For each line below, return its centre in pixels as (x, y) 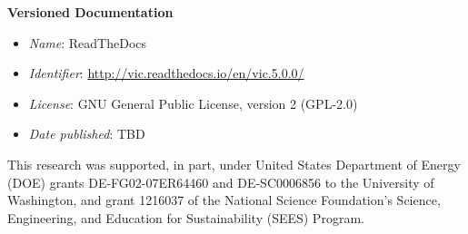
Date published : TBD (87, 134)
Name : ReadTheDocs (88, 42)
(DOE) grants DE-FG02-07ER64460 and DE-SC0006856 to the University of (221, 182)
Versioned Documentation (90, 12)
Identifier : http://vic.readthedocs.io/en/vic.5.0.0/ (166, 73)
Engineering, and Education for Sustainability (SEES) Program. (186, 217)
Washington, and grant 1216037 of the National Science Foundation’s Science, (224, 200)
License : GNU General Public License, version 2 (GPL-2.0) (193, 103)
